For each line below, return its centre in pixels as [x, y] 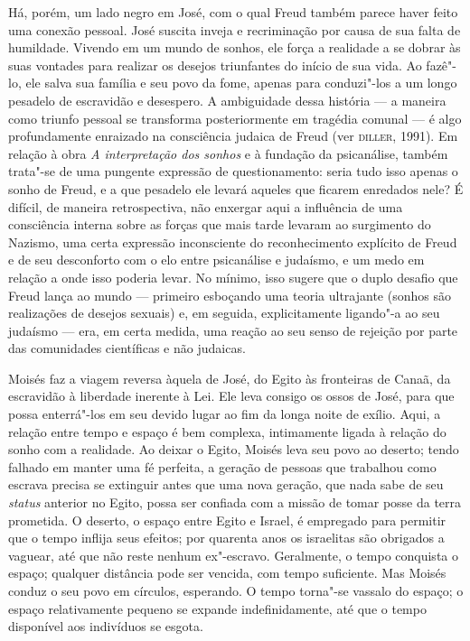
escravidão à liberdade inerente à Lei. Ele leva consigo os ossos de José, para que [231, 396]
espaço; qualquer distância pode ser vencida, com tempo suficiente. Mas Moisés [227, 573]
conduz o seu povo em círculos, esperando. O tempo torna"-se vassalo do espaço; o [236, 590]
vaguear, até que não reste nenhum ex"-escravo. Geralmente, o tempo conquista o [233, 555]
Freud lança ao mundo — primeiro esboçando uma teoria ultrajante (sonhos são [230, 295]
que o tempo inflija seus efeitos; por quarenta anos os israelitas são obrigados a [226, 538]
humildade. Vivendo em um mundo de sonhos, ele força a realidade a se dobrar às [235, 47]
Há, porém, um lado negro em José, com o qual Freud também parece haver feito [233, 12]
